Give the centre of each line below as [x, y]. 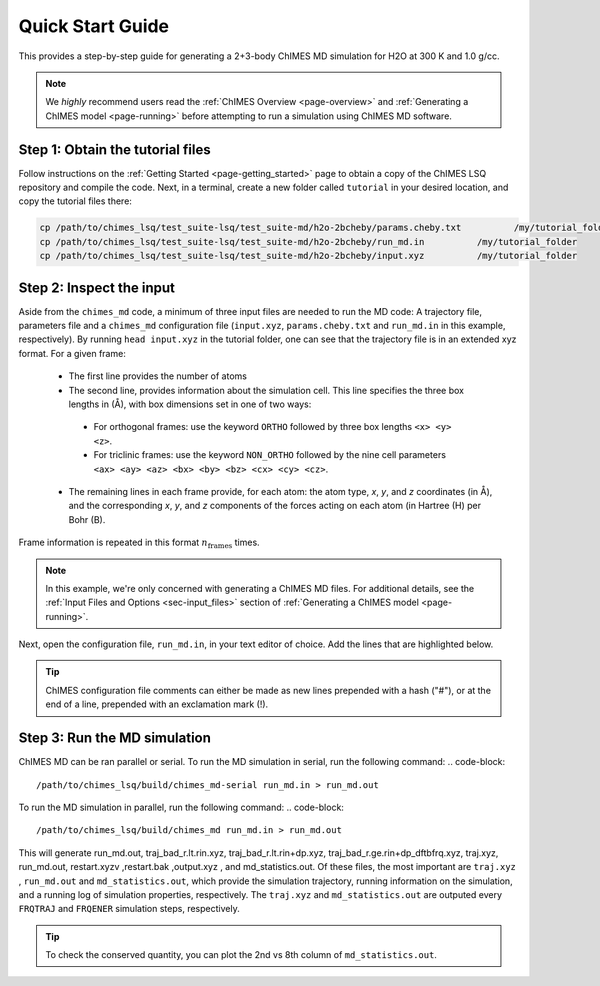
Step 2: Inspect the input [96, 287]
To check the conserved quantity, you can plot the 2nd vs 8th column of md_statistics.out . [241, 955]
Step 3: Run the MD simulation [115, 738]
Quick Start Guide [94, 26]
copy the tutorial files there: [75, 201]
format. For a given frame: [72, 353]
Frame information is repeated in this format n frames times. [139, 543]
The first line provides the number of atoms [157, 376]
